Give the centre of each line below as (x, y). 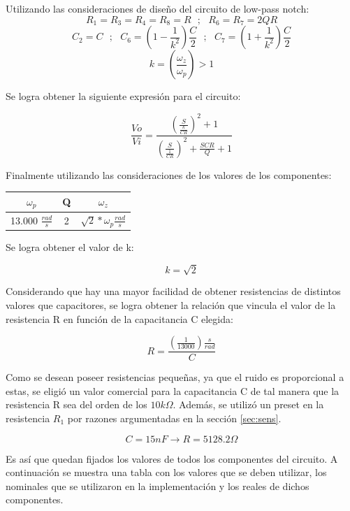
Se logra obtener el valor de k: (70, 247)
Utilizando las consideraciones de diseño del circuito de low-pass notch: (158, 8)
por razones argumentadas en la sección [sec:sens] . (174, 418)
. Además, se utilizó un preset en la (248, 404)
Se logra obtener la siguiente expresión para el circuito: (123, 96)
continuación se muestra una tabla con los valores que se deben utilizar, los (166, 472)
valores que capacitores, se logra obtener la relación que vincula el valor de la (171, 305)
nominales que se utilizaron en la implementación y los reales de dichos (158, 485)
